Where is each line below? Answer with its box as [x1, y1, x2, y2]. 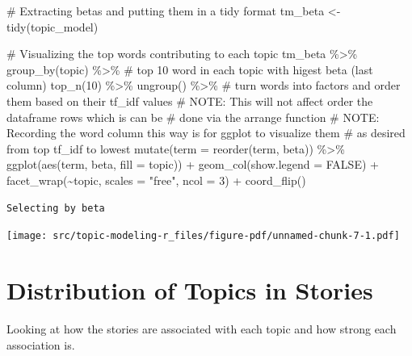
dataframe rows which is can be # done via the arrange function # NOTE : [6, 108, 380, 125]
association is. [6, 336, 75, 353]
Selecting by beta [6, 202, 105, 214]
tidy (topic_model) [6, 18, 99, 35]
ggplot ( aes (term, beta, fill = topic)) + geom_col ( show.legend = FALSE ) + [6, 156, 379, 173]
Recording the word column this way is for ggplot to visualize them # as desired [6, 124, 406, 141]
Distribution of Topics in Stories [6, 273, 373, 306]
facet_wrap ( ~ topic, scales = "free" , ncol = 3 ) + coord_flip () [6, 171, 306, 188]
